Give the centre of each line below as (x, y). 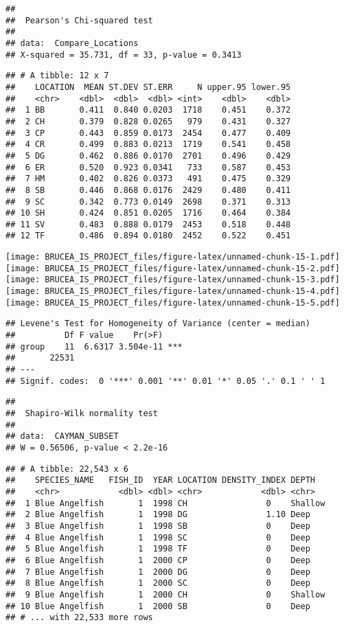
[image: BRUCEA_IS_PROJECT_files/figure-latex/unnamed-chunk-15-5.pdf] (173, 303)
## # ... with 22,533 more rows (79, 618)
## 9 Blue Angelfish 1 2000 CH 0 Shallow (165, 594)
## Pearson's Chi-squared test (79, 20)
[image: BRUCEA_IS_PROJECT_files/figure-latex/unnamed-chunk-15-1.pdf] (173, 257)
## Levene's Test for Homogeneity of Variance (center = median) (158, 324)
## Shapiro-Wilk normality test (82, 413)
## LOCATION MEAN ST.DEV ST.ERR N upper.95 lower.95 (148, 87)
